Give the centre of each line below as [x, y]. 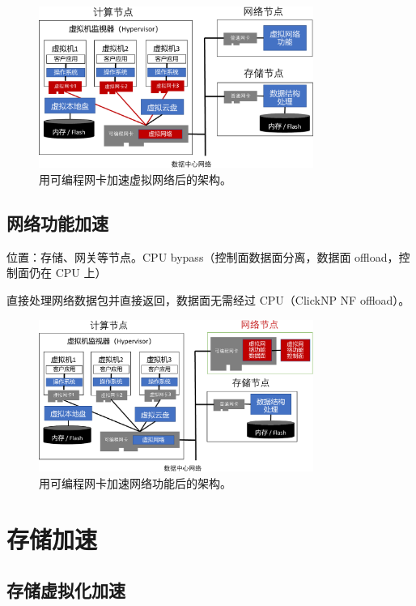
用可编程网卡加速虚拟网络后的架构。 [135, 179]
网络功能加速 [57, 222]
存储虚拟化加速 [66, 590]
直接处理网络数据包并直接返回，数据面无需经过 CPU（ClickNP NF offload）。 [208, 299]
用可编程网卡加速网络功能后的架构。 [135, 482]
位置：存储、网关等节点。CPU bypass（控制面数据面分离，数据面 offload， [203, 256]
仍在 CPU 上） [68, 273]
